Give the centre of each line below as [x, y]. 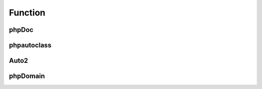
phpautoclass [30, 45]
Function [27, 13]
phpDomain [27, 76]
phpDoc [21, 30]
